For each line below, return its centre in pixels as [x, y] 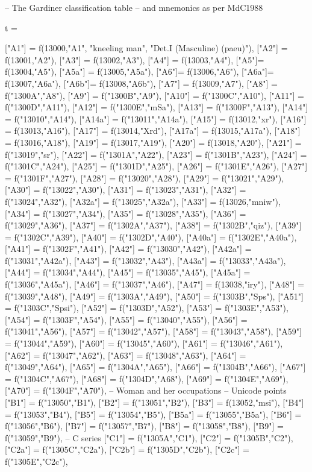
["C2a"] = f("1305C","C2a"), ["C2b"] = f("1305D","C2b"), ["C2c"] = [127, 449]
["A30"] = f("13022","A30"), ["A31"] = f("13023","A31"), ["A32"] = [126, 190]
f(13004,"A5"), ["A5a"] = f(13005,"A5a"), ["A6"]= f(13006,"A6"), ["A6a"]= [139, 71]
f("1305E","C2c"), [36, 461]
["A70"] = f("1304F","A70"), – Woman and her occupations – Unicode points [146, 390]
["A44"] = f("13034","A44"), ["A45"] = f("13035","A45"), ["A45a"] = [128, 272]
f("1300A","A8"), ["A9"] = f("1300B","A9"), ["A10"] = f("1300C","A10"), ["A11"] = [154, 95]
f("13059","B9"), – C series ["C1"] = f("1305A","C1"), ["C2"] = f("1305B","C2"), [149, 437]
